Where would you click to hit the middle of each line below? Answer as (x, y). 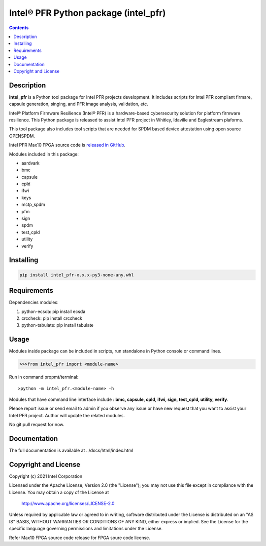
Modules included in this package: (44, 154)
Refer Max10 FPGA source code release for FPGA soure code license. (80, 538)
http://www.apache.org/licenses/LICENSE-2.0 (68, 504)
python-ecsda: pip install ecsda (53, 312)
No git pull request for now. (37, 425)
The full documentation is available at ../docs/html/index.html (71, 450)
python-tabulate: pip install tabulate (57, 325)
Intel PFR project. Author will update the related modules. (67, 415)
